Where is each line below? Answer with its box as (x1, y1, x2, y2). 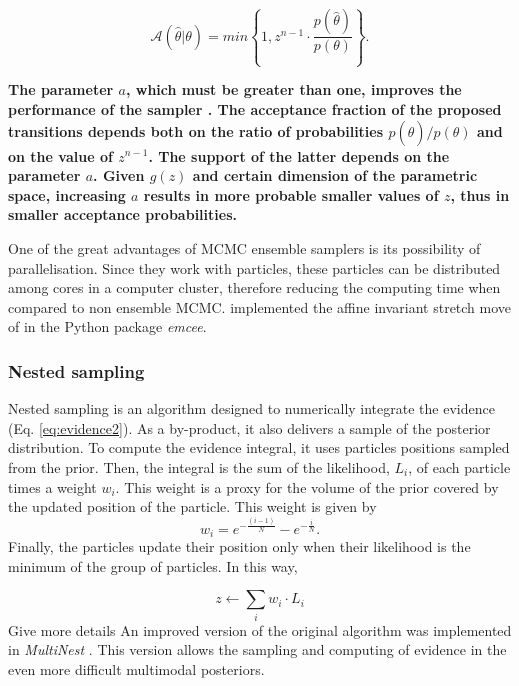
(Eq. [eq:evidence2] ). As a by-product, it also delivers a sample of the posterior (8, 417, 491, 438)
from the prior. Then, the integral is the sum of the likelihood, (8, 456, 390, 477)
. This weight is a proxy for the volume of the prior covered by (115, 476, 499, 497)
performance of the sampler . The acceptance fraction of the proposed (8, 98, 502, 119)
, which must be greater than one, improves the (125, 79, 462, 100)
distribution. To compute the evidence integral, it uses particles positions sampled (8, 437, 510, 458)
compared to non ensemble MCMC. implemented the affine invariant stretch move (8, 296, 512, 317)
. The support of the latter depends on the (148, 145, 450, 166)
